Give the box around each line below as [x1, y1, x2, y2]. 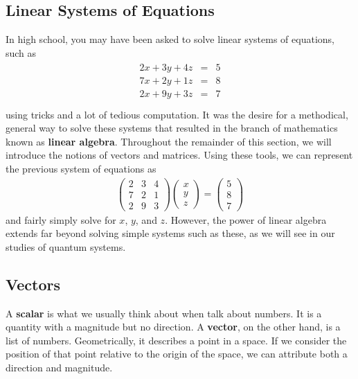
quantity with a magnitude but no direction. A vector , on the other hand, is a [6, 319, 341, 334]
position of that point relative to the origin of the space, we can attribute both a [6, 346, 348, 361]
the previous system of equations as [6, 161, 156, 175]
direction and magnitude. [6, 360, 113, 375]
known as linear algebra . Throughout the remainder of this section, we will [6, 134, 332, 148]
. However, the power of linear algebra [165, 212, 327, 227]
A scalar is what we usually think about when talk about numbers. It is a [6, 306, 322, 320]
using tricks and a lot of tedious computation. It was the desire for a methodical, [6, 107, 348, 121]
